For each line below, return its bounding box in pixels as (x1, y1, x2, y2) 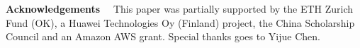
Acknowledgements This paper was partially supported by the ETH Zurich (6, 1, 354, 16)
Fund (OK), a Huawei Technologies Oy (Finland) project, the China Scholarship (6, 15, 355, 30)
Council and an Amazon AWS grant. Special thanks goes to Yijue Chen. (6, 29, 320, 44)
